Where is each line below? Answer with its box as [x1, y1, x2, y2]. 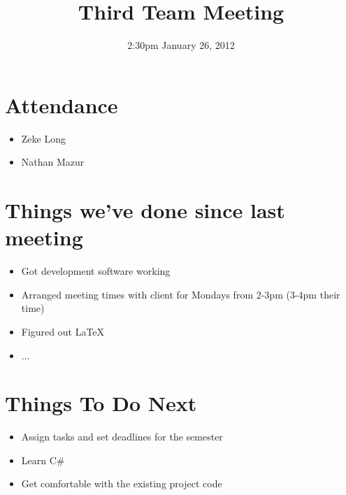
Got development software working [21, 264, 171, 278]
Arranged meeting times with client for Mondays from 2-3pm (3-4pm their [21, 287, 340, 301]
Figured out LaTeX [21, 324, 105, 338]
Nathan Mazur [21, 155, 85, 169]
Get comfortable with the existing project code [21, 476, 222, 491]
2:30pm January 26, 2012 [127, 38, 235, 52]
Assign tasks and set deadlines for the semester [21, 429, 223, 444]
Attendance [5, 90, 118, 119]
